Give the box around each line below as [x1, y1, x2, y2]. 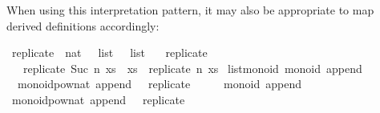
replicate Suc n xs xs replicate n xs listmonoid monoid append [22, 59, 362, 76]
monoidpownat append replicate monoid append [17, 75, 301, 92]
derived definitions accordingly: [6, 17, 160, 34]
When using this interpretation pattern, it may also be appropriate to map [6, 2, 374, 18]
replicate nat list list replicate [11, 44, 208, 61]
